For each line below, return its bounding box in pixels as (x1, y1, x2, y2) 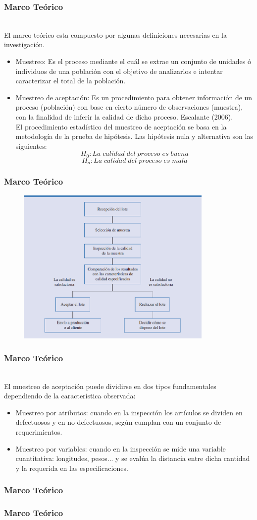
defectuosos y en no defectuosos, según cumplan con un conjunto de (15, 417, 221, 427)
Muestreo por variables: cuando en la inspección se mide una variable (15, 443, 226, 454)
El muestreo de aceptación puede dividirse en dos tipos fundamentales (4, 381, 216, 391)
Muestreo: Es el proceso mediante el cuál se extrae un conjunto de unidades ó (15, 56, 251, 66)
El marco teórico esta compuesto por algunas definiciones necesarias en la (4, 29, 227, 40)
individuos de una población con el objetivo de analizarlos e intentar (15, 65, 223, 76)
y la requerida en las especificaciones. (15, 462, 128, 473)
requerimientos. (15, 427, 62, 437)
